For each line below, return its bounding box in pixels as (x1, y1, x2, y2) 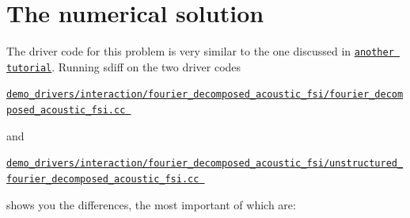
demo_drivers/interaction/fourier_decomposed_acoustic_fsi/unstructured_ (6, 158, 404, 170)
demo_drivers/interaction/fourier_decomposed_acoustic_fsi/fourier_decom (6, 89, 404, 101)
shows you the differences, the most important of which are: (6, 196, 296, 212)
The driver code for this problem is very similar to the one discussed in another (6, 43, 394, 59)
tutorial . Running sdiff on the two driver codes (6, 58, 241, 75)
